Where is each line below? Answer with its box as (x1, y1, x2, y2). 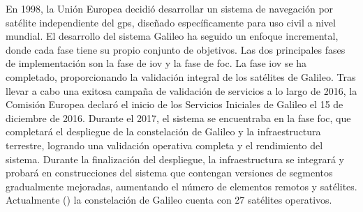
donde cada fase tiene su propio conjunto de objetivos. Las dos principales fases (6, 42, 346, 56)
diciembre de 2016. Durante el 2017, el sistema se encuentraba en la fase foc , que (6, 110, 351, 125)
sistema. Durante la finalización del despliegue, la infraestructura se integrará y (6, 151, 344, 166)
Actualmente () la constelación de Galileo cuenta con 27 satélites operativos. (6, 192, 332, 207)
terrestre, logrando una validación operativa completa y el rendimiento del (6, 137, 323, 152)
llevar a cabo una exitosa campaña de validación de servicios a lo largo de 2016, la (6, 83, 357, 98)
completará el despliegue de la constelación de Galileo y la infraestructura (6, 124, 321, 139)
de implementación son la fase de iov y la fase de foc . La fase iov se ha (6, 56, 307, 70)
